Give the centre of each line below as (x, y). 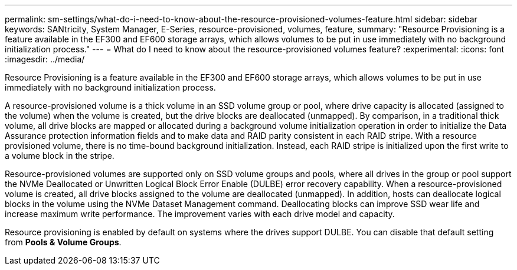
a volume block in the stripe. (60, 156)
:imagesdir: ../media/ (45, 59)
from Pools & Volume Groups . (63, 242)
